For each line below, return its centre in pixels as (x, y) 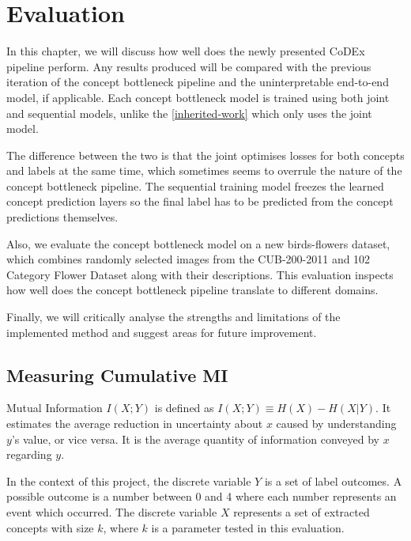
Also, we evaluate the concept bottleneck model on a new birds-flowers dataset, (198, 243)
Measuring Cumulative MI (117, 375)
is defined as (184, 408)
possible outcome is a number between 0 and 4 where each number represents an (202, 496)
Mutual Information (55, 408)
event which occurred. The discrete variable (112, 511)
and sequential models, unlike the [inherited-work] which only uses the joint (189, 113)
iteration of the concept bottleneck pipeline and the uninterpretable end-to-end (198, 82)
